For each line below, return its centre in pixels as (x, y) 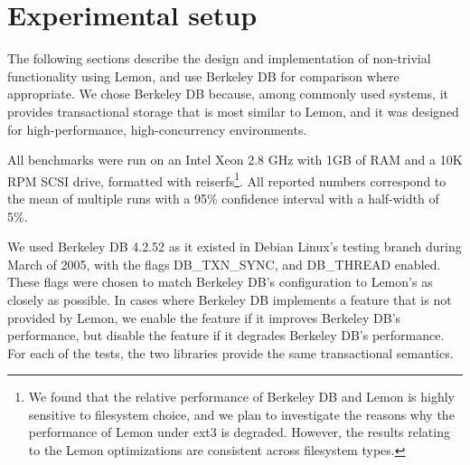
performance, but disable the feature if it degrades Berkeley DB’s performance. (226, 335)
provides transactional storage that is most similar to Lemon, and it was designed (233, 111)
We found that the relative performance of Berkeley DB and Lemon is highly (241, 397)
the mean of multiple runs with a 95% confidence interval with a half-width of (223, 198)
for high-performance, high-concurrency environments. (157, 129)
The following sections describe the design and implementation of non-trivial (219, 58)
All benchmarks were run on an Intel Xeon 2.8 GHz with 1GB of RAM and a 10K (235, 160)
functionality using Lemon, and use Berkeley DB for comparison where (203, 76)
